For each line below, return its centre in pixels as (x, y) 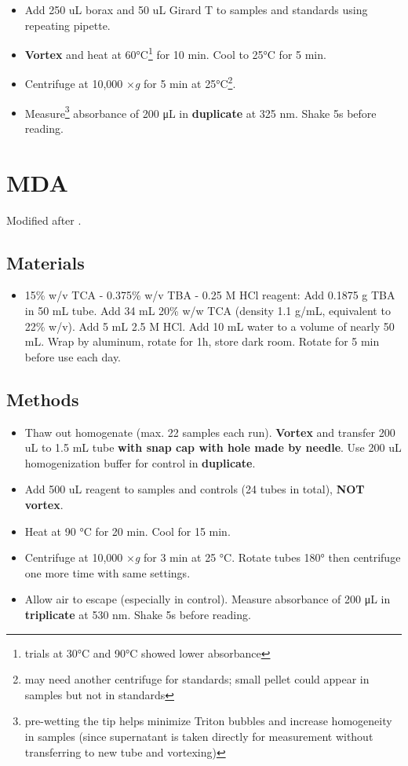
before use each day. (73, 356)
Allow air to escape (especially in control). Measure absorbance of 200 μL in (208, 599)
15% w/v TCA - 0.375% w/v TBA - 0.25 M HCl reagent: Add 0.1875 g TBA (210, 295)
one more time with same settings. (107, 572)
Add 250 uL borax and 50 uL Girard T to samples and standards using (196, 9)
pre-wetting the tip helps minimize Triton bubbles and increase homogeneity (208, 721)
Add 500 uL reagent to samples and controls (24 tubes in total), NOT (195, 489)
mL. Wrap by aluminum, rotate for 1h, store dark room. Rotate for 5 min (202, 341)
